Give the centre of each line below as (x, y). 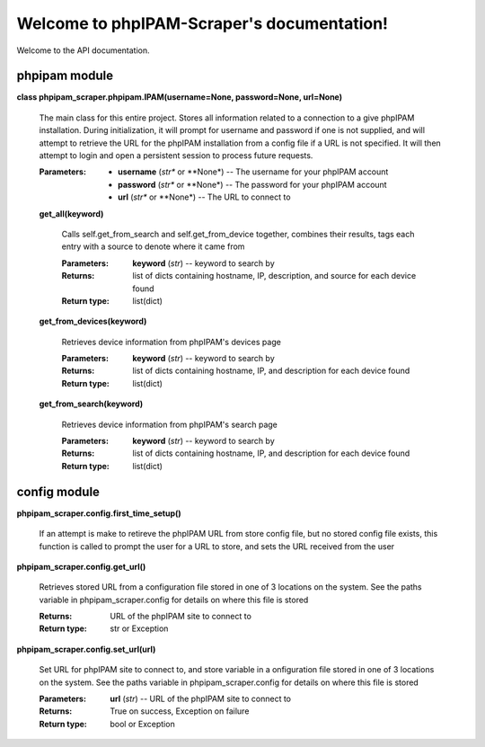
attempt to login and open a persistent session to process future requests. (176, 156)
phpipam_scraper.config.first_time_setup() (99, 513)
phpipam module (65, 76)
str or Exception (139, 628)
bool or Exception (142, 724)
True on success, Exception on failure (180, 711)
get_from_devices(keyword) (93, 321)
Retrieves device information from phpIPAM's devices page (172, 342)
